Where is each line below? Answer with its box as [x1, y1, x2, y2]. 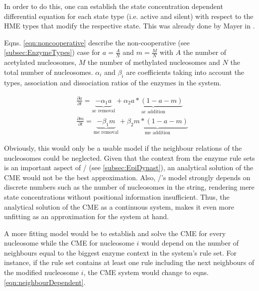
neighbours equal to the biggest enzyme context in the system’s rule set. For [4, 247, 237, 258]
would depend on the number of [141, 238, 239, 248]
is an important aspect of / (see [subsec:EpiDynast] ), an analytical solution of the [4, 162, 254, 173]
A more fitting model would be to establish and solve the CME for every [4, 228, 226, 238]
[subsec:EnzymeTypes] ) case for [4, 47, 101, 57]
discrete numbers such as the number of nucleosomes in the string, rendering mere [4, 182, 255, 192]
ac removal [92, 108, 115, 114]
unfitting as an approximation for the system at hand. [4, 211, 169, 222]
